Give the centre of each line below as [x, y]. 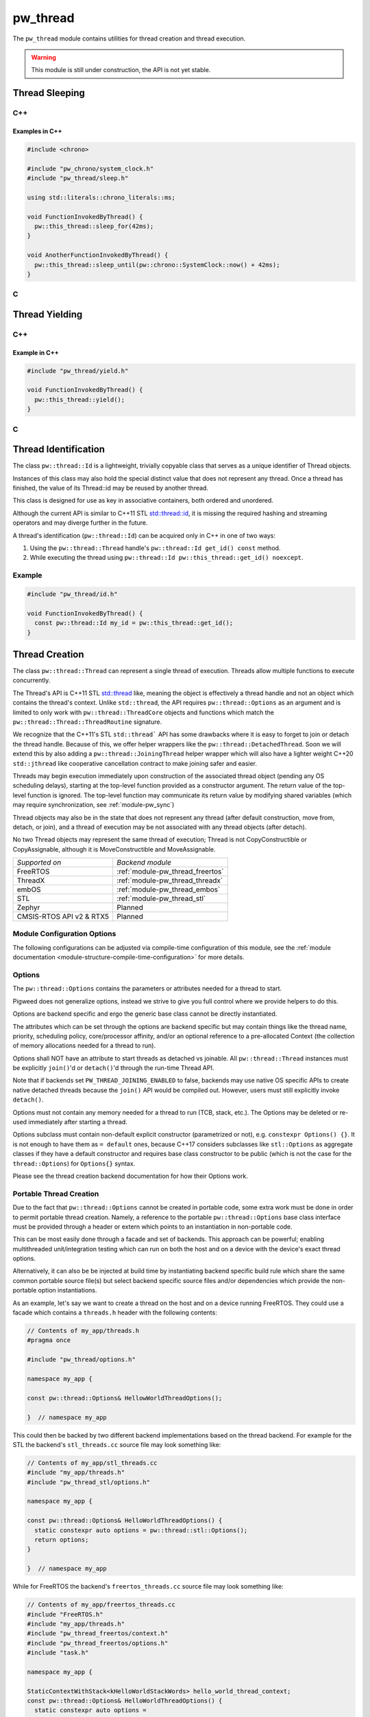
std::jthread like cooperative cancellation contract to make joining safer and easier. [135, 763]
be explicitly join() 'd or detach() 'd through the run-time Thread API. [113, 1068]
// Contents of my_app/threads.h [83, 1331]
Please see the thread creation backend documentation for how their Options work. [130, 1176]
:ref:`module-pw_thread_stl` [161, 898]
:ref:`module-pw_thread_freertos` [170, 872]
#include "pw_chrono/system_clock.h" [90, 169]
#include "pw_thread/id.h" [72, 594]
